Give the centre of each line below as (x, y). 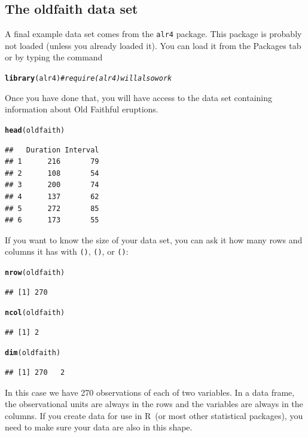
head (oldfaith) (35, 130)
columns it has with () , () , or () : (67, 251)
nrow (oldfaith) (35, 272)
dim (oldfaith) (33, 353)
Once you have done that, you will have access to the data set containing (139, 97)
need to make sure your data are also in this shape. (99, 427)
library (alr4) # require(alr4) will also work (89, 79)
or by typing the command (54, 57)
